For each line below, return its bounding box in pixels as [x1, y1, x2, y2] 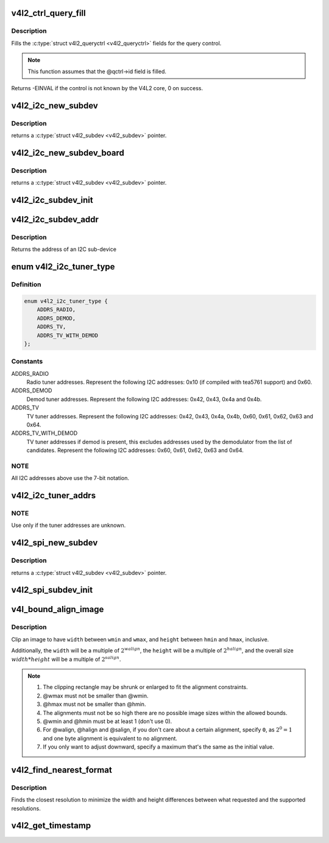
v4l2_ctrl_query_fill [11, 8, 86, 18]
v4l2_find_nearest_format [11, 764, 112, 775]
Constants [11, 357, 43, 365]
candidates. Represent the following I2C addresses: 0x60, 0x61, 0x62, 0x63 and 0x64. [26, 446, 244, 454]
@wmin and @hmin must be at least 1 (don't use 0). [43, 718, 172, 725]
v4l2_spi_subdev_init [11, 585, 93, 595]
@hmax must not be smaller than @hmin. [43, 700, 146, 708]
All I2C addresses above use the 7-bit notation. [11, 474, 129, 482]
